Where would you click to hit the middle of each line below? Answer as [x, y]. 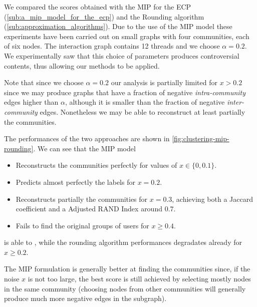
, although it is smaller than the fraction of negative [145, 102]
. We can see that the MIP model [84, 148]
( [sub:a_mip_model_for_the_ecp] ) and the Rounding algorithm [104, 16]
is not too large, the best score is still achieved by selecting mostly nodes [139, 279]
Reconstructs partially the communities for [82, 199]
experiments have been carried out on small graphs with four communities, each [127, 36]
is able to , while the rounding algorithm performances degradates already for [123, 242]
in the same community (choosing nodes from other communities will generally [125, 288]
